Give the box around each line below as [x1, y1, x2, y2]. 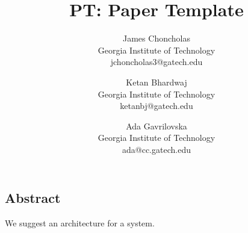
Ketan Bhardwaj [126, 75, 187, 88]
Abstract [5, 188, 61, 207]
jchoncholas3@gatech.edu [110, 55, 203, 68]
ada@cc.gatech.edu [122, 143, 191, 155]
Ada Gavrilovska [126, 119, 187, 132]
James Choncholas [123, 32, 190, 45]
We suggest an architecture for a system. [5, 217, 155, 229]
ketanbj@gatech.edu [120, 99, 193, 112]
